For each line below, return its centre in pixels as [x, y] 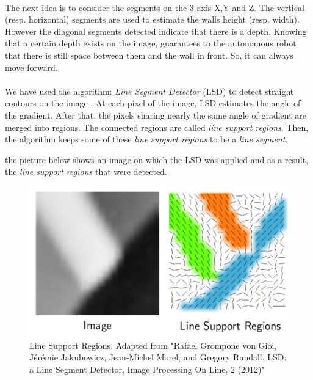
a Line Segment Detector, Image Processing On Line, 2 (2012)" [147, 369]
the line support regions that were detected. [86, 171]
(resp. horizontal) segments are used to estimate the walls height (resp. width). [152, 19]
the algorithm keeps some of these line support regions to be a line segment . [146, 139]
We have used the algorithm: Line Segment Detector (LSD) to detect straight [149, 91]
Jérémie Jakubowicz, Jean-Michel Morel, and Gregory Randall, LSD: [158, 357]
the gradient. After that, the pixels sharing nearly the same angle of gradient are [156, 115]
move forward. [31, 67]
